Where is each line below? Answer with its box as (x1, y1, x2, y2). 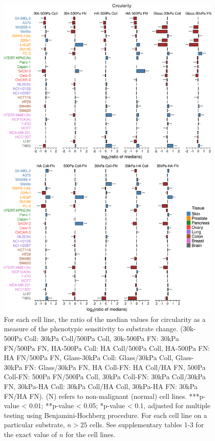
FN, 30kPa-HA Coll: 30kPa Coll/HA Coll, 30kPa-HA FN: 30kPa (4, 381, 198, 391)
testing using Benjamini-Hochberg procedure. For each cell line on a (4, 410, 207, 420)
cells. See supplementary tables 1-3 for (89, 419, 204, 430)
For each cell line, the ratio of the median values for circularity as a (4, 314, 206, 324)
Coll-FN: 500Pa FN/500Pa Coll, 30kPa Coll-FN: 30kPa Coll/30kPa (4, 371, 206, 382)
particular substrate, (4, 419, 65, 430)
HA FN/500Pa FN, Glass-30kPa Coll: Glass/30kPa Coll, (4, 352, 173, 363)
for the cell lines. (65, 429, 115, 439)
